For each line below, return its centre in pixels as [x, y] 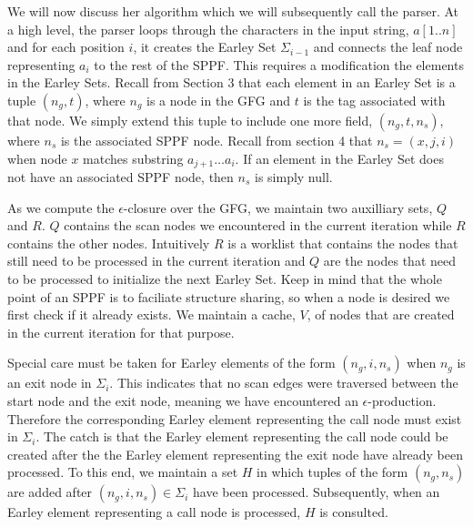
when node [37, 158]
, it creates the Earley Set [205, 47]
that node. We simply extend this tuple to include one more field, [190, 120]
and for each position [66, 47]
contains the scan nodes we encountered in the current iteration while [258, 225]
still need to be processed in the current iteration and [156, 261]
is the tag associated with [374, 100]
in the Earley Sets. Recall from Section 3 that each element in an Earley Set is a [231, 82]
